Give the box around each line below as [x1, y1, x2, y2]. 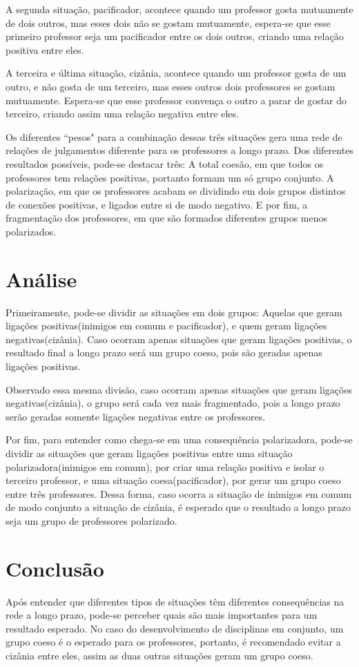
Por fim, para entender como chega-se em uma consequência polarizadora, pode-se [6, 432, 353, 447]
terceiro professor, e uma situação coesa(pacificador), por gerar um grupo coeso [6, 473, 341, 487]
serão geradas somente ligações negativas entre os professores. [6, 409, 266, 423]
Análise [6, 264, 77, 293]
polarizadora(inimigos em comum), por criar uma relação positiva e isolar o [6, 459, 324, 474]
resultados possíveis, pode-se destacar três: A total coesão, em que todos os [6, 156, 324, 171]
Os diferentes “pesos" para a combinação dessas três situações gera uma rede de [6, 129, 342, 144]
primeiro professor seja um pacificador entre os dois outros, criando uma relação [6, 29, 344, 43]
